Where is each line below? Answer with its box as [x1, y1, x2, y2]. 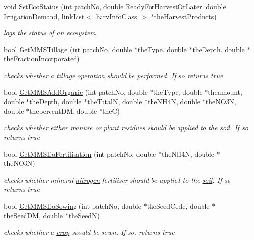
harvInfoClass [96, 11, 137, 21]
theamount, [208, 86, 242, 97]
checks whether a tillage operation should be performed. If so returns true [4, 70, 223, 80]
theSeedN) [68, 210, 100, 220]
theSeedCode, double [147, 200, 210, 211]
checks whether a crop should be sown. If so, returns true [4, 227, 175, 237]
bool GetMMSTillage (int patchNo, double [4, 44, 132, 54]
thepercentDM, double [29, 106, 97, 116]
